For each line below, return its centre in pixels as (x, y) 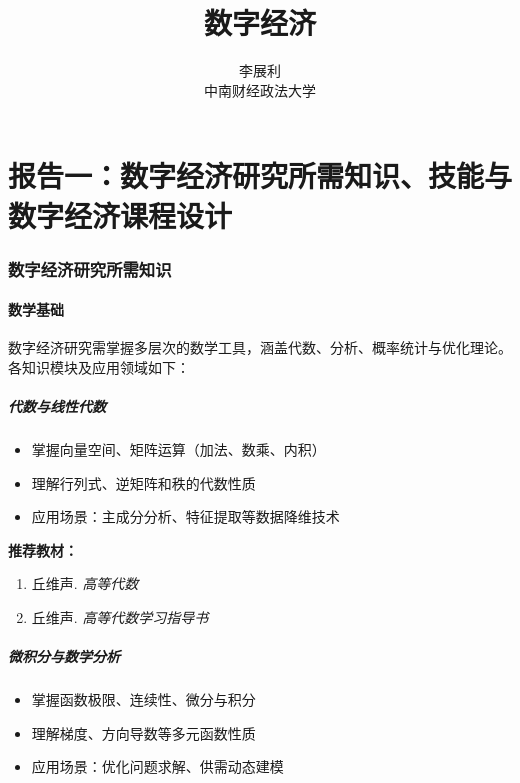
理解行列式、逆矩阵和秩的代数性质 (143, 482)
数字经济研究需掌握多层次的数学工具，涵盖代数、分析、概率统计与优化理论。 (260, 347)
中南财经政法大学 (260, 89)
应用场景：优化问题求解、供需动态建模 (157, 766)
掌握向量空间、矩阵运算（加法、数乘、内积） (178, 449)
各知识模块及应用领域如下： (99, 366)
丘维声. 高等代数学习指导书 (120, 617)
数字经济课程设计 (120, 214)
